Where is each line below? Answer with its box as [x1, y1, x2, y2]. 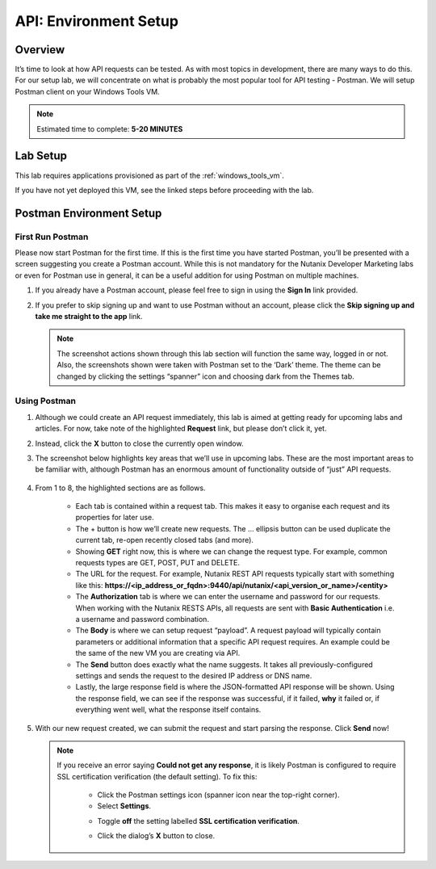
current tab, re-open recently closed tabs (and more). [75, 535, 254, 545]
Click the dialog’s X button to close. [97, 831, 216, 841]
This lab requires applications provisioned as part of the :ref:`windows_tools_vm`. [15, 170, 284, 180]
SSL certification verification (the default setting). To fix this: [57, 771, 258, 781]
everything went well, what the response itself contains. [75, 705, 262, 715]
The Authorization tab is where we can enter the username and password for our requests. [75, 592, 381, 602]
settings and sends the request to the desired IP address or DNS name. [75, 670, 312, 680]
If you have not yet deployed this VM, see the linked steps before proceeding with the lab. [15, 185, 314, 195]
